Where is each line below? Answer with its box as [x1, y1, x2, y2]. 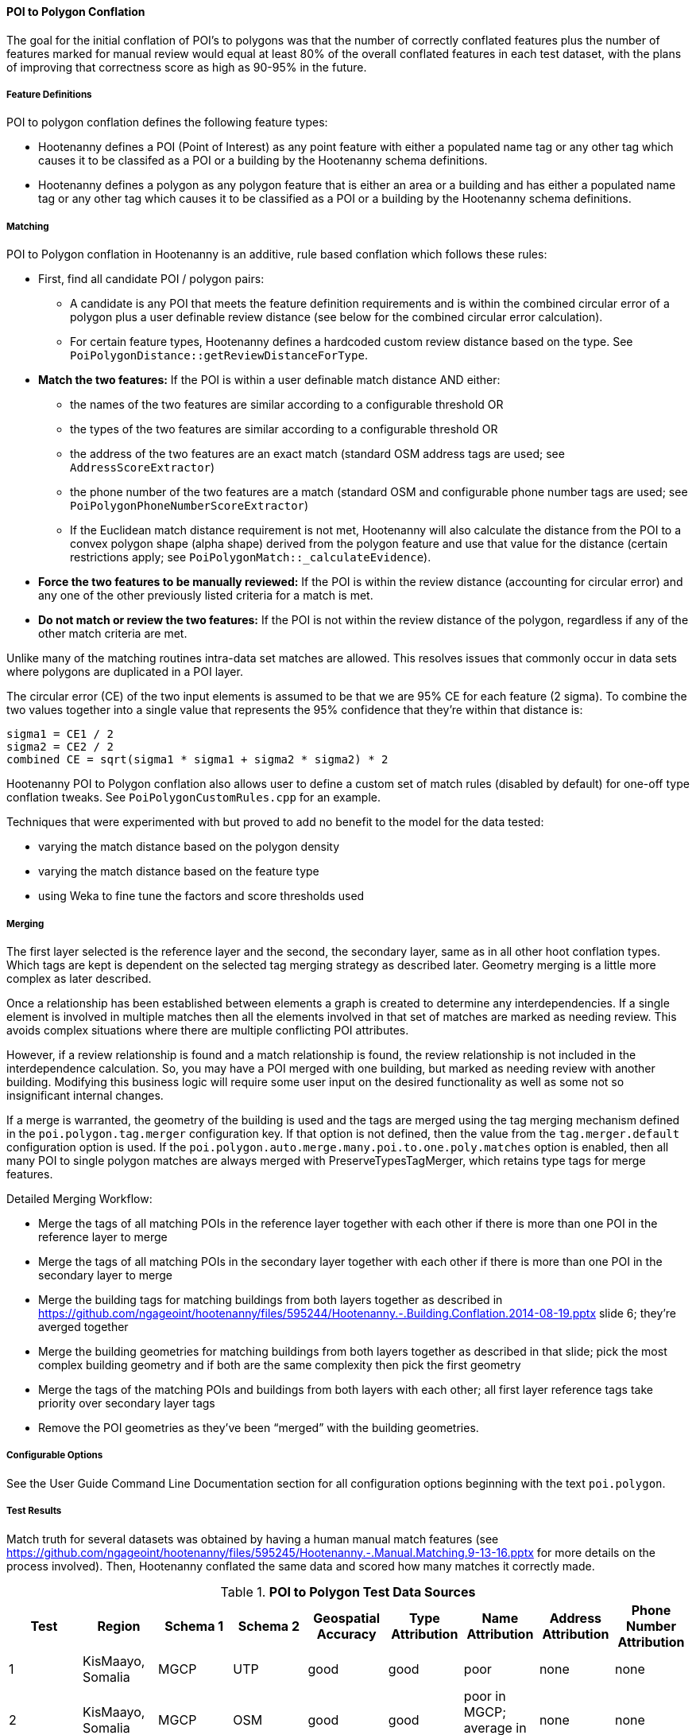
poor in [463, 1687, 506, 1704]
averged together [38, 1319, 129, 1333]
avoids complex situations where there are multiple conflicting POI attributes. [6, 1023, 409, 1037]
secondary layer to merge [38, 1267, 172, 1282]
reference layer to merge [38, 1229, 168, 1244]
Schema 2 [238, 1617, 300, 1634]
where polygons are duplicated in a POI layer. [6, 665, 243, 679]
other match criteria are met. [38, 627, 188, 641]
